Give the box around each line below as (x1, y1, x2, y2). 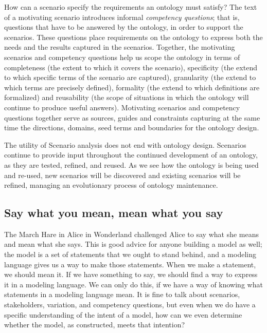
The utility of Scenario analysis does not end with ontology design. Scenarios (4, 139, 246, 150)
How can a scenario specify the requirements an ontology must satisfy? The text (4, 2, 257, 12)
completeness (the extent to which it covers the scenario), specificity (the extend (4, 62, 257, 72)
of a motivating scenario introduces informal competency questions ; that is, (4, 11, 240, 22)
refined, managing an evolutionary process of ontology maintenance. (4, 180, 218, 190)
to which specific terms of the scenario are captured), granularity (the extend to (4, 72, 256, 83)
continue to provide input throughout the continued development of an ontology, (4, 149, 258, 160)
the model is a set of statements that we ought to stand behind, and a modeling (4, 249, 256, 260)
